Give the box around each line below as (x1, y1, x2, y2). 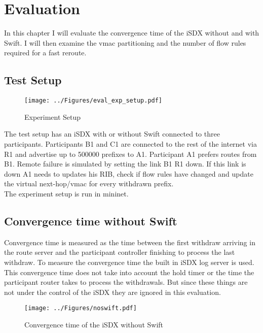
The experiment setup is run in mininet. (4, 188, 129, 198)
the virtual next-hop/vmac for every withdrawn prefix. (4, 178, 174, 189)
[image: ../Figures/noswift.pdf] (24, 305, 137, 312)
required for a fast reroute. (4, 47, 87, 58)
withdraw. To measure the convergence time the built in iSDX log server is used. (4, 256, 254, 267)
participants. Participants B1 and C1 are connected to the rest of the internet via (4, 138, 257, 149)
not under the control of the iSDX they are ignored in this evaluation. (4, 286, 221, 297)
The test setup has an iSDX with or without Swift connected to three (4, 128, 220, 139)
